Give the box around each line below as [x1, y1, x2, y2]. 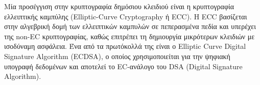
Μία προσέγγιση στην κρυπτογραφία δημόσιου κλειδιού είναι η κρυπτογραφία [4, 1, 234, 11]
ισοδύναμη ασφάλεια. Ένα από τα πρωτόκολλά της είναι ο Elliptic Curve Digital [4, 41, 246, 51]
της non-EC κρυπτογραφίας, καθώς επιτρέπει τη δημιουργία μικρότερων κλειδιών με [4, 31, 255, 41]
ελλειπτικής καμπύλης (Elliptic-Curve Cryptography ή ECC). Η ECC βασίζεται [4, 11, 247, 21]
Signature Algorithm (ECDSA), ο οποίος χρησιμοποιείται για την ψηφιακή [4, 50, 230, 61]
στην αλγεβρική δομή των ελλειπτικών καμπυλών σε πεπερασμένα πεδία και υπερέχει [4, 21, 256, 32]
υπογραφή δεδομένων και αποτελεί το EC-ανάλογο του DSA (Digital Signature [4, 61, 243, 71]
